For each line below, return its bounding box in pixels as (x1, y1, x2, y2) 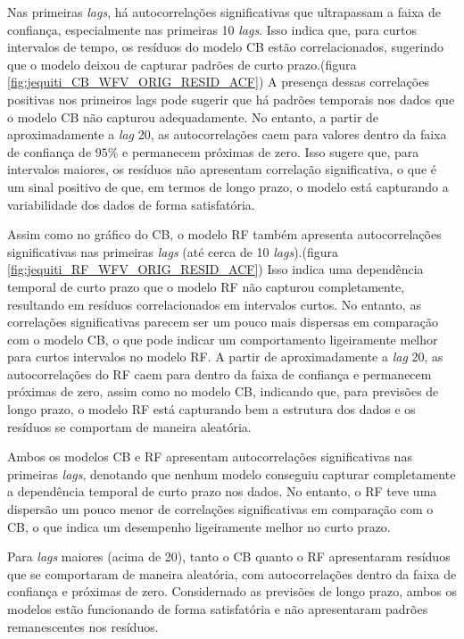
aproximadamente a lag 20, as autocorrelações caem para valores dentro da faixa (7, 125, 447, 144)
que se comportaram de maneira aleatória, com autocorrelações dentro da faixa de (7, 564, 457, 583)
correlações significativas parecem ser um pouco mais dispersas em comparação (7, 312, 438, 331)
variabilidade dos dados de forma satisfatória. (7, 195, 255, 213)
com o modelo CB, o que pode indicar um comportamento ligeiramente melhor (7, 329, 438, 348)
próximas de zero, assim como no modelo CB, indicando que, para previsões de (7, 382, 439, 401)
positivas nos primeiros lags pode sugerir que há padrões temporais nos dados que (7, 89, 455, 108)
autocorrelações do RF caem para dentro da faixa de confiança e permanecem (7, 364, 432, 383)
